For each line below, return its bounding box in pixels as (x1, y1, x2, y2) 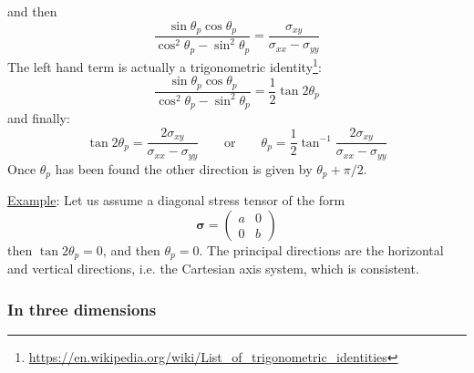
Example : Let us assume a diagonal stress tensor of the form (7, 191, 345, 210)
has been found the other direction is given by (55, 159, 313, 178)
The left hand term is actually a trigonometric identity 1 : (7, 54, 322, 76)
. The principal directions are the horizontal (199, 240, 444, 259)
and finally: (7, 109, 70, 128)
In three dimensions (7, 297, 157, 320)
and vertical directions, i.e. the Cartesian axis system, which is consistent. (7, 259, 419, 278)
